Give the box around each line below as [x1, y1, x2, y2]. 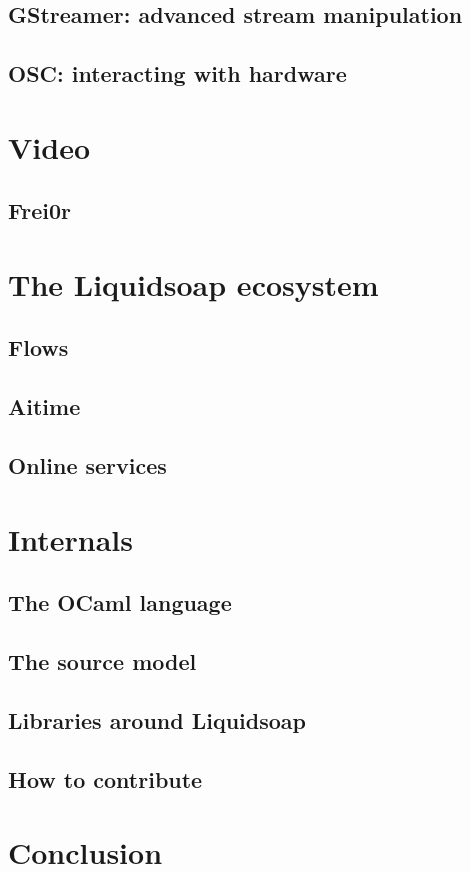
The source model [8, 645, 197, 676]
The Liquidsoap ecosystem [8, 263, 379, 304]
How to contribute [8, 763, 203, 794]
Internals [8, 518, 133, 559]
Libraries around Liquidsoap [8, 704, 306, 735]
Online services [8, 450, 167, 481]
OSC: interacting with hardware [8, 58, 347, 89]
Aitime [8, 391, 81, 422]
